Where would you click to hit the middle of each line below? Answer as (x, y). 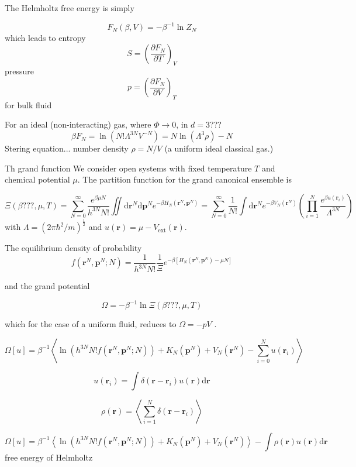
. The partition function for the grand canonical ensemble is (184, 179)
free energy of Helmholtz (49, 457)
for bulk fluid (28, 104)
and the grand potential (47, 286)
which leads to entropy (45, 38)
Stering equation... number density (67, 148)
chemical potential (37, 179)
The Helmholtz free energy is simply (70, 8)
